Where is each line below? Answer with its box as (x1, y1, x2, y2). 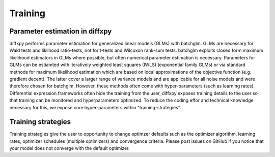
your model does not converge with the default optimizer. (9, 145, 130, 151)
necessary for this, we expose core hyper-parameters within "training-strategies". (9, 104, 181, 110)
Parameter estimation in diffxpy (9, 27, 112, 36)
